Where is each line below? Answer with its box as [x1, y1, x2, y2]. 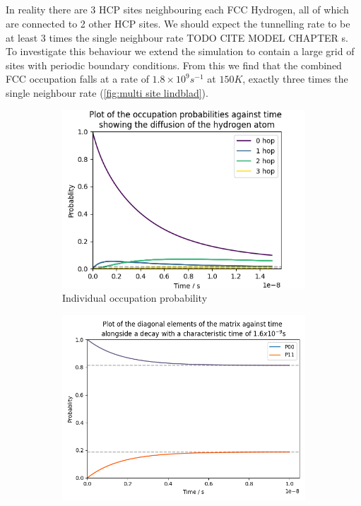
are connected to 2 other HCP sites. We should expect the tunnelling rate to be [6, 16, 350, 30]
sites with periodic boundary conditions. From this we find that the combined [6, 57, 342, 72]
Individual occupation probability [62, 290, 208, 305]
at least [6, 30, 38, 45]
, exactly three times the [242, 71, 348, 86]
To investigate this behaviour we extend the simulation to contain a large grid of [6, 44, 355, 59]
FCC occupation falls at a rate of [6, 71, 149, 86]
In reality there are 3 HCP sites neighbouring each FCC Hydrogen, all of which [6, 2, 349, 17]
